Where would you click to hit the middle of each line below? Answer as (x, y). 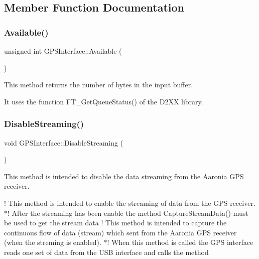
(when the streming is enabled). (53, 242)
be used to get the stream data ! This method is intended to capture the (115, 223)
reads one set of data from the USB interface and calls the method (106, 252)
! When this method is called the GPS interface (180, 242)
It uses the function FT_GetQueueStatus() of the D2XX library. (104, 101)
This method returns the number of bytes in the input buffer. (99, 85)
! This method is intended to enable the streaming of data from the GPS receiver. (130, 203)
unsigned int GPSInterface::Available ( (63, 51)
